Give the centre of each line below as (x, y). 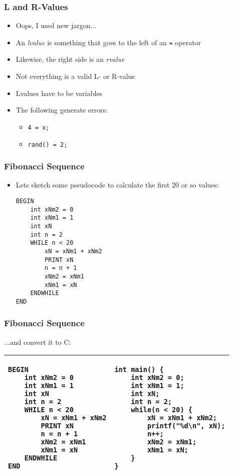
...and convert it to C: (38, 342)
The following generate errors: (62, 110)
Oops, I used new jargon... (56, 25)
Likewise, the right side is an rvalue (70, 59)
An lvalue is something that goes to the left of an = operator (108, 42)
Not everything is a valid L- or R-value (75, 76)
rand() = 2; (48, 145)
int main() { (139, 370)
